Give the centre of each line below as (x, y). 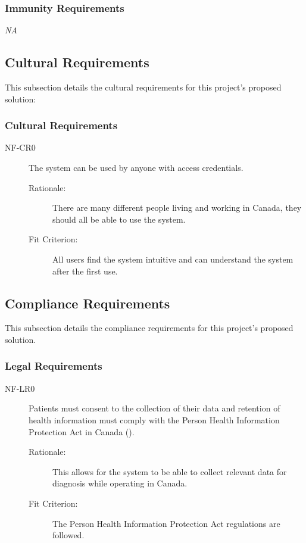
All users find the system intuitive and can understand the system (173, 259)
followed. (68, 535)
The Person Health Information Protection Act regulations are (166, 523)
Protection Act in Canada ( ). (82, 431)
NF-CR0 (20, 147)
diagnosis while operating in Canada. (120, 483)
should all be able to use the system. (119, 219)
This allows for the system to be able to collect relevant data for (170, 471)
